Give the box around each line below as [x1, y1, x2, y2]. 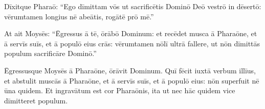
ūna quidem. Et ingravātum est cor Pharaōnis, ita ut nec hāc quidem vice [4, 85, 235, 96]
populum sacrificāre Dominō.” [4, 48, 97, 59]
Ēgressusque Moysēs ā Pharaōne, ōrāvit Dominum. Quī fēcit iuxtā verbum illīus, [4, 65, 256, 75]
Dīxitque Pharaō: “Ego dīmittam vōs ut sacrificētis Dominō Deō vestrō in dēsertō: [4, 1, 261, 11]
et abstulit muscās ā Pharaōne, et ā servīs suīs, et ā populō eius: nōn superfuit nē [4, 75, 259, 86]
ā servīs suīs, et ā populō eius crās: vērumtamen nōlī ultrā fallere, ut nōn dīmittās [4, 38, 260, 48]
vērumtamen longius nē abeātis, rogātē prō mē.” [4, 11, 154, 21]
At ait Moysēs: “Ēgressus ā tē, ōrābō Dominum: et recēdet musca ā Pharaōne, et [4, 28, 257, 39]
